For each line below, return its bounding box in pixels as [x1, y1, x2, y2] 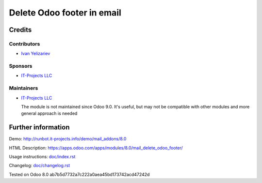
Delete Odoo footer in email [9, 7, 121, 18]
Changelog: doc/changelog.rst [9, 163, 70, 168]
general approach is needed [21, 110, 78, 116]
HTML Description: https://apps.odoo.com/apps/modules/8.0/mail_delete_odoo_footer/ [9, 145, 183, 151]
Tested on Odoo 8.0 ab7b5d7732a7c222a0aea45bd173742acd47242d [9, 171, 150, 177]
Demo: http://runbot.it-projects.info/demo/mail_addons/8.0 [9, 136, 127, 142]
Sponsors [9, 63, 33, 70]
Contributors [9, 40, 40, 47]
